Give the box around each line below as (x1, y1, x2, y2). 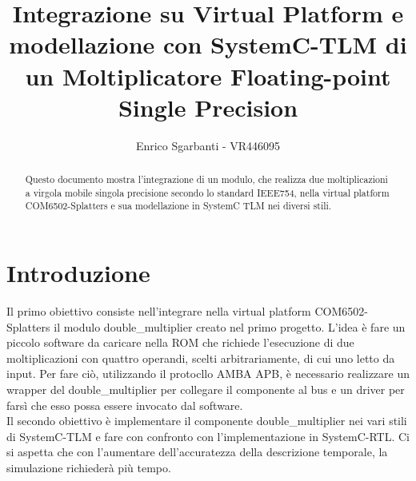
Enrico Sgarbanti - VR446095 (135, 137, 281, 153)
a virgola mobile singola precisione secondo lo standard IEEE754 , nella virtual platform (25, 185, 390, 199)
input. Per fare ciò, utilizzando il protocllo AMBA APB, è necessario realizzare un (6, 365, 410, 382)
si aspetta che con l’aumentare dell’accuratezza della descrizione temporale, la (6, 443, 388, 460)
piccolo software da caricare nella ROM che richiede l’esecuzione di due (6, 334, 354, 351)
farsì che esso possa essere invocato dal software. (6, 396, 243, 413)
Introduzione (6, 256, 150, 289)
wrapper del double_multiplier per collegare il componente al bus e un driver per (6, 380, 405, 397)
